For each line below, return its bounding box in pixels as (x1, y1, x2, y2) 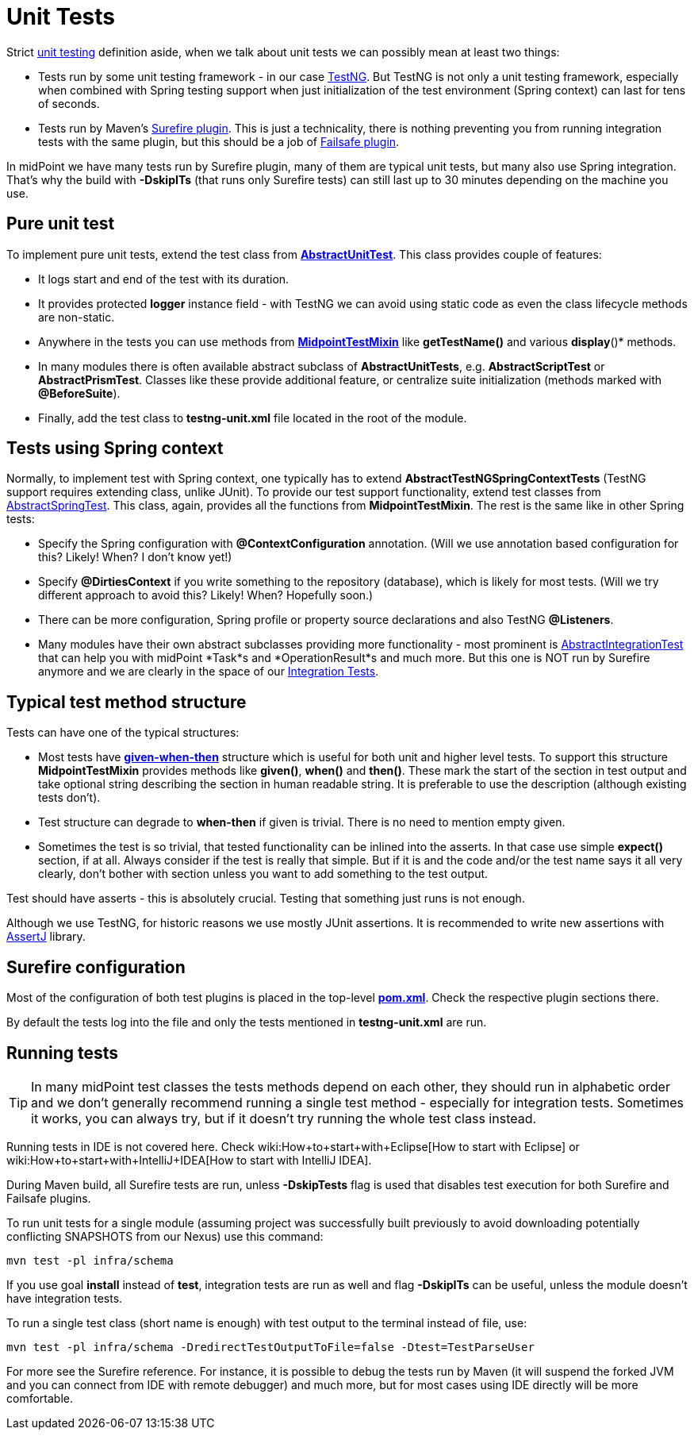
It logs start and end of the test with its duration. (38, 271, 289, 286)
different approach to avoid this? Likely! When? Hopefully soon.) (38, 588, 374, 603)
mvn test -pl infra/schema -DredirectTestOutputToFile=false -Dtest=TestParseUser (6, 1340, 535, 1353)
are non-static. (38, 310, 115, 324)
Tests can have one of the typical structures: (6, 726, 240, 740)
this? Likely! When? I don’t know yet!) (38, 550, 232, 564)
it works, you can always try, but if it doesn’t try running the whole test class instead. (31, 1110, 537, 1126)
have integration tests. (6, 1291, 123, 1305)
